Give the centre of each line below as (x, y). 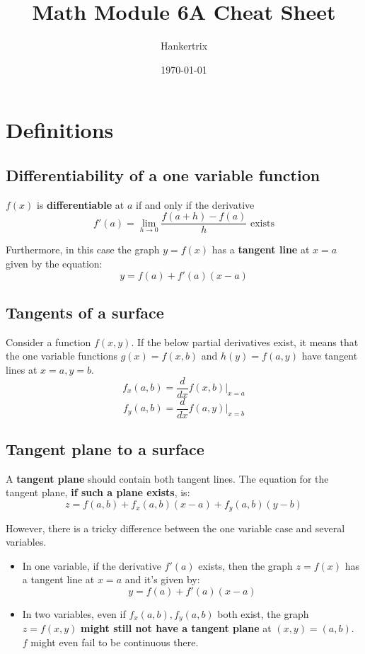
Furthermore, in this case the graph (83, 249)
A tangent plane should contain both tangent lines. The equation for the (167, 478)
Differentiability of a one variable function (163, 174)
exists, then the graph (245, 565)
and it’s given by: (162, 579)
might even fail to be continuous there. (115, 642)
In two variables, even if (74, 613)
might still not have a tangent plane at (176, 628)
